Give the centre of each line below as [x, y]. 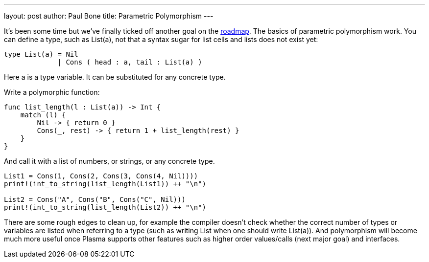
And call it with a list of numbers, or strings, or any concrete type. [109, 161]
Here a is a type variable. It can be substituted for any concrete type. [115, 77]
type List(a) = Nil [41, 54]
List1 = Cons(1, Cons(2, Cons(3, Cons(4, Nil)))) [101, 176]
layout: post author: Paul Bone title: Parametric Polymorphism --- [109, 16]
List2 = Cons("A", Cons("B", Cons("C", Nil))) [95, 199]
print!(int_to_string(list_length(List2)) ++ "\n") [105, 207]
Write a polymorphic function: [52, 92]
